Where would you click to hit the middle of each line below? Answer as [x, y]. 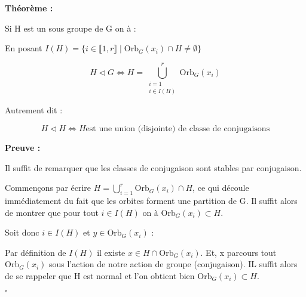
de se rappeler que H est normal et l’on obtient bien [100, 275]
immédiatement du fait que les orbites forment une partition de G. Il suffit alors [151, 200]
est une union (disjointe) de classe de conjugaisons [178, 129]
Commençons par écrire [48, 188]
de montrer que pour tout [52, 212]
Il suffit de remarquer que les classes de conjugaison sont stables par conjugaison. [153, 167]
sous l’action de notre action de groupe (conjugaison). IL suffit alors [173, 264]
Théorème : [29, 8]
